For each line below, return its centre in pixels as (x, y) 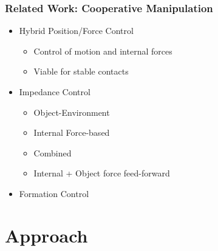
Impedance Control (55, 92)
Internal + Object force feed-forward (102, 173)
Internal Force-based (72, 132)
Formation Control (54, 193)
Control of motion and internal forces (103, 51)
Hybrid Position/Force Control (76, 31)
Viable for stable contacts (81, 71)
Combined (53, 152)
